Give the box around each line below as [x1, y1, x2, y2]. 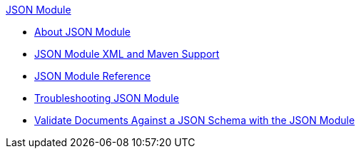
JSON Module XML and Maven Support [34, 48, 220, 60]
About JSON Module [34, 26, 131, 38]
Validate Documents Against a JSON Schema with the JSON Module [34, 114, 355, 126]
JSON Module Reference [34, 70, 151, 82]
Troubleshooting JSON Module [34, 92, 179, 104]
